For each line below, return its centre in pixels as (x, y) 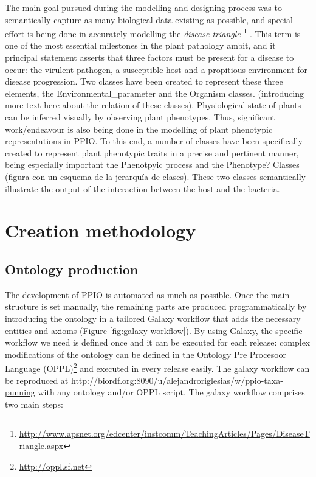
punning (20, 392)
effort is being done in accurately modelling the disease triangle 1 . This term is (153, 33)
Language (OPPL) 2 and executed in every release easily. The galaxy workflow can (157, 367)
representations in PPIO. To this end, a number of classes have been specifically (154, 141)
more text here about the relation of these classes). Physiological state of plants (153, 105)
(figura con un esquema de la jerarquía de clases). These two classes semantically (155, 176)
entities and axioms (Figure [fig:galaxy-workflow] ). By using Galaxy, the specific (154, 330)
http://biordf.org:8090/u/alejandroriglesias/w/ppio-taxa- (177, 380)
